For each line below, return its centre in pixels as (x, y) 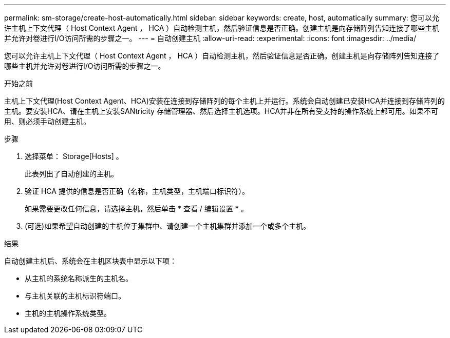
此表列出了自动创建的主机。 (71, 174)
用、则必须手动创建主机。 (47, 121)
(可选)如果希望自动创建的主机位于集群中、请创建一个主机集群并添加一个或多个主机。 (168, 226)
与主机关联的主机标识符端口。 (75, 296)
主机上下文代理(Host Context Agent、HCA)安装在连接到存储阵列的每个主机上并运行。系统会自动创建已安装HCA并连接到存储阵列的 (224, 101)
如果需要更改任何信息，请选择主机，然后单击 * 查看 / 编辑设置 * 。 (136, 208)
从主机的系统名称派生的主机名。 (79, 278)
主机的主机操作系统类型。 (68, 313)
